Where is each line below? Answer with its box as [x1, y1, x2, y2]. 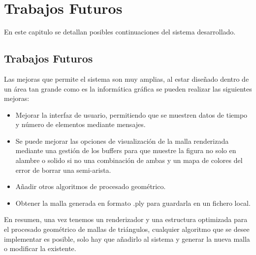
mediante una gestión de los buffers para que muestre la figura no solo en [15, 145, 236, 156]
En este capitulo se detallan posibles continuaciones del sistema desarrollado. [4, 27, 236, 37]
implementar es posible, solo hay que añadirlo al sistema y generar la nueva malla [4, 233, 250, 244]
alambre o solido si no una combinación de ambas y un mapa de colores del [15, 155, 243, 165]
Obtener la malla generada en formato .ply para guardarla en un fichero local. [15, 197, 251, 208]
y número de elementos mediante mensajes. [15, 119, 146, 129]
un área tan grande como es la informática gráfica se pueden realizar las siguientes [4, 83, 252, 94]
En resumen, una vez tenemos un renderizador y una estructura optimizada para [4, 214, 248, 224]
